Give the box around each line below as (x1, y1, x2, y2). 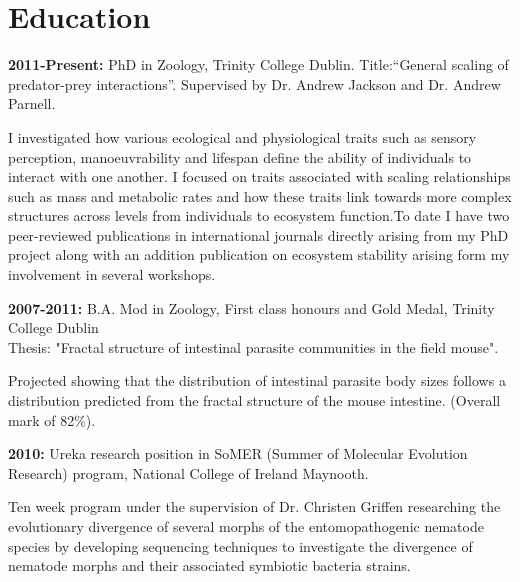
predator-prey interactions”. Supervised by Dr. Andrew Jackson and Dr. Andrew (8, 73, 501, 94)
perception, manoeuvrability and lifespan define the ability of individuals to (8, 146, 472, 167)
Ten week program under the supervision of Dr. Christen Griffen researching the (8, 496, 501, 517)
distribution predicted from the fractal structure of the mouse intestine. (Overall (8, 390, 501, 411)
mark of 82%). (8, 409, 96, 430)
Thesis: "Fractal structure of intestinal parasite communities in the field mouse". (8, 336, 499, 357)
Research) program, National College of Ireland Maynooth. (8, 462, 369, 483)
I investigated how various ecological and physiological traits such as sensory (8, 126, 477, 147)
